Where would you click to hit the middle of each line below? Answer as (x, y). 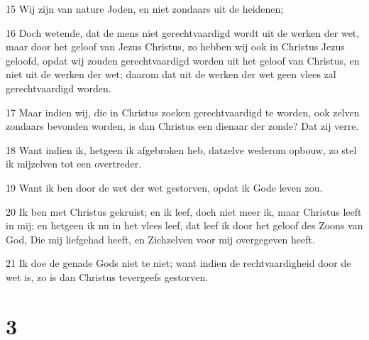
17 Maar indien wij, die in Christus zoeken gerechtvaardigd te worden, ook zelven (183, 112)
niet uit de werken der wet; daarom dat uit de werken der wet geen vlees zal (171, 74)
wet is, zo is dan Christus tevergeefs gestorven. (107, 276)
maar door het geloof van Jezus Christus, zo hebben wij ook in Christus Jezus (175, 46)
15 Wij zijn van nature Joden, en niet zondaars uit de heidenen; (145, 9)
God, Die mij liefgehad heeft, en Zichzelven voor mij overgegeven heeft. (160, 239)
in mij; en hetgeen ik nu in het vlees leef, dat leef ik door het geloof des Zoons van (184, 225)
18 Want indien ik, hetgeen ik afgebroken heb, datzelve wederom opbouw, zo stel (181, 149)
